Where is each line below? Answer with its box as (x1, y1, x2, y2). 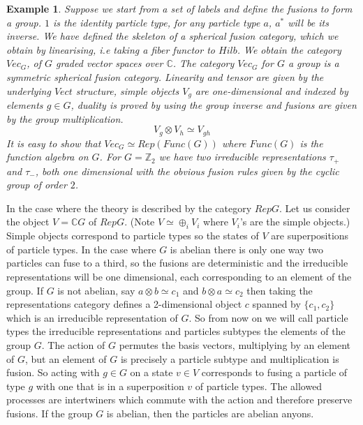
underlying (6, 83, 51, 98)
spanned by (252, 297, 301, 311)
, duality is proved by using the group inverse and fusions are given (71, 98, 357, 112)
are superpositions (271, 228, 349, 243)
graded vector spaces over (56, 56, 163, 70)
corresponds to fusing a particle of (201, 365, 348, 380)
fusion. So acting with (6, 365, 100, 380)
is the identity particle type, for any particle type (52, 15, 260, 29)
